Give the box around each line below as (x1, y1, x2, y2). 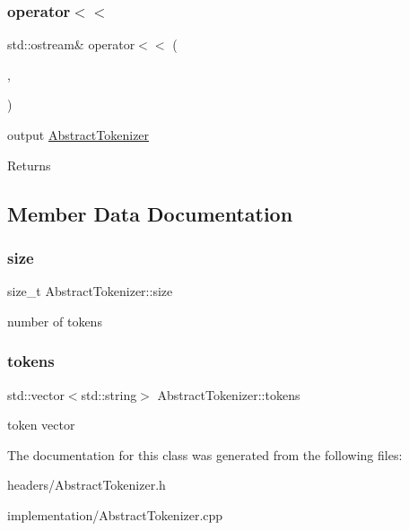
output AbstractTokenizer (7, 126, 150, 144)
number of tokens (7, 311, 102, 330)
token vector (7, 415, 75, 434)
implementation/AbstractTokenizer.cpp (7, 505, 223, 524)
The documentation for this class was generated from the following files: (7, 445, 403, 464)
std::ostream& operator (7, 35, 135, 54)
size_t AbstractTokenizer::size (7, 282, 173, 300)
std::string (81, 385, 137, 404)
